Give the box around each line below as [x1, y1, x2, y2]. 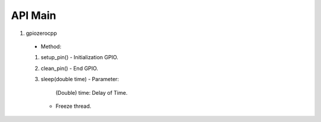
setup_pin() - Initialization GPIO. [40, 54, 119, 61]
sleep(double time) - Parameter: [40, 76, 119, 83]
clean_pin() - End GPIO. [40, 65, 98, 72]
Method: [40, 43, 62, 50]
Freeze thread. [55, 102, 92, 110]
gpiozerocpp [26, 30, 58, 37]
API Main [11, 9, 56, 22]
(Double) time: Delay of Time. [55, 89, 128, 96]
